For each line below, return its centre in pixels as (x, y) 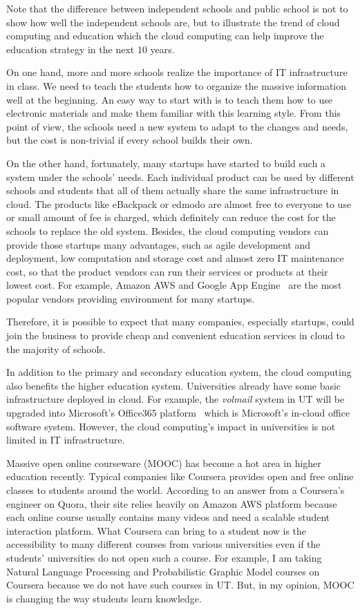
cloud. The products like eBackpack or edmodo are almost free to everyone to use (179, 203)
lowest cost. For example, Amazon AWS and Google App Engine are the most (174, 285)
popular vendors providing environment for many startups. (131, 298)
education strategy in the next (70, 49)
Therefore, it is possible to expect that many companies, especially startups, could (180, 322)
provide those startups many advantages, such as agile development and (158, 244)
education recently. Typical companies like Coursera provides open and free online (180, 476)
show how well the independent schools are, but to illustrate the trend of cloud (173, 22)
